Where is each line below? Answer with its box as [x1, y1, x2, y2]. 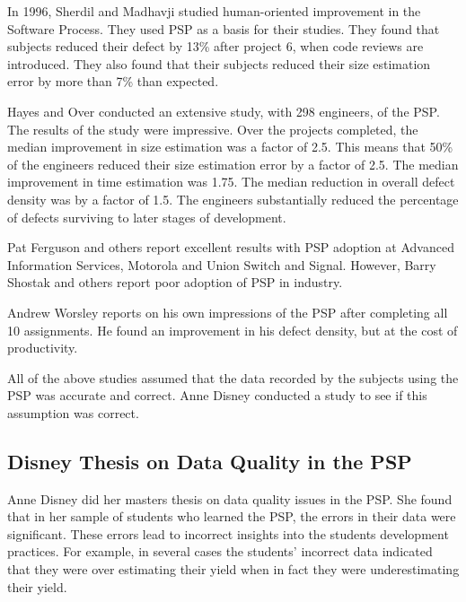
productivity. [7, 338, 78, 357]
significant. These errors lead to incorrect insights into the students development [7, 524, 449, 543]
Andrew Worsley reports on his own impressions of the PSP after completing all [7, 302, 448, 321]
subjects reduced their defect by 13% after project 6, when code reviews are [7, 37, 424, 56]
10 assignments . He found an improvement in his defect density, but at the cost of [7, 320, 458, 339]
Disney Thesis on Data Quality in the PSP [7, 447, 412, 475]
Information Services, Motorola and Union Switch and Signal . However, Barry [7, 255, 436, 274]
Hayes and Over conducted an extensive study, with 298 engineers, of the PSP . [7, 101, 440, 120]
